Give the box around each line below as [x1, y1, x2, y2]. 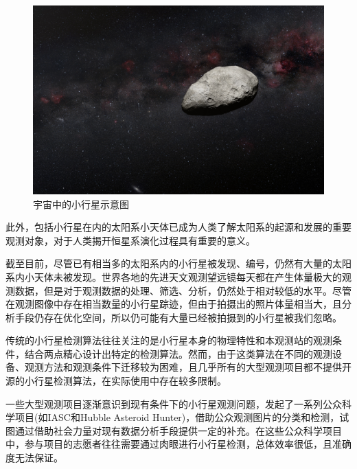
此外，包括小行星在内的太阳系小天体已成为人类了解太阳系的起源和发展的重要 [5, 220, 352, 234]
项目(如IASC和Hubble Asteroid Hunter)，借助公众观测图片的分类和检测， [14, 410, 340, 424]
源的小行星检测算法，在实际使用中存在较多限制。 [5, 374, 227, 388]
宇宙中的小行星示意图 [33, 196, 129, 211]
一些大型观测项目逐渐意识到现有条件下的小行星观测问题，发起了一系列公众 [5, 396, 342, 411]
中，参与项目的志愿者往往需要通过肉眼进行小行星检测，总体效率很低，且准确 [5, 437, 352, 451]
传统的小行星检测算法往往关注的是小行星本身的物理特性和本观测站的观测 [5, 333, 332, 347]
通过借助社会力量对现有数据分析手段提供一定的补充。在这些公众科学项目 [14, 423, 342, 437]
